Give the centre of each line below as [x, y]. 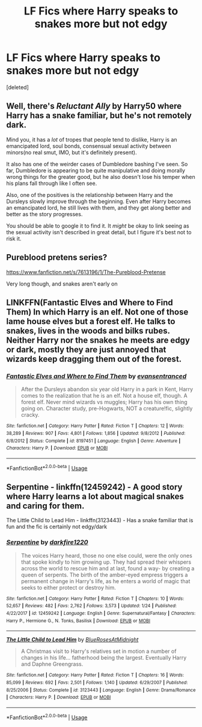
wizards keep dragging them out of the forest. [94, 359]
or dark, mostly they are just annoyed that [86, 350]
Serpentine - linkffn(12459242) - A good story [94, 487]
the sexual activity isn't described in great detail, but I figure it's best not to [99, 232]
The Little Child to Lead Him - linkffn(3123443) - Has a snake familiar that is [100, 520]
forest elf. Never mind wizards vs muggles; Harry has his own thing [104, 402]
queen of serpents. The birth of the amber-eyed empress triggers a [104, 575]
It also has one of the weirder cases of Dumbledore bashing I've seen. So [97, 164]
